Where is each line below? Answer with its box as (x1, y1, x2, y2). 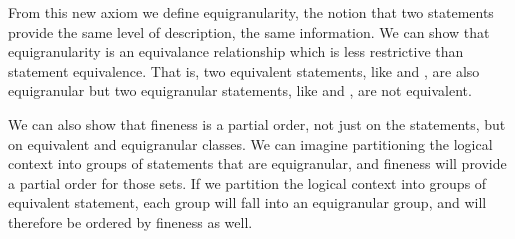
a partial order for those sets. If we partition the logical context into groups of (8, 172, 487, 193)
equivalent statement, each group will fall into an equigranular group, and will (8, 192, 487, 213)
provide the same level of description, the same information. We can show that (8, 21, 490, 42)
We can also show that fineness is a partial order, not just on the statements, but (8, 113, 506, 134)
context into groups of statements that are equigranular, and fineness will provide (8, 153, 507, 174)
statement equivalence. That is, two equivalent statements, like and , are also (8, 60, 480, 81)
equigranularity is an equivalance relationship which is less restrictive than (8, 41, 464, 62)
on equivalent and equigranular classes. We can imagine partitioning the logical (8, 133, 493, 154)
